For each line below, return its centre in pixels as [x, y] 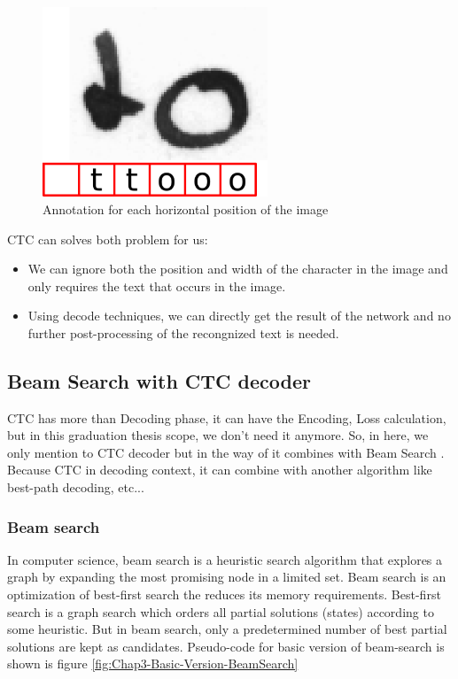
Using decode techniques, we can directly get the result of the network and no [239, 316]
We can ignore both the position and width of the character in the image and [238, 269]
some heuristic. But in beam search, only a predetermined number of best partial [227, 629]
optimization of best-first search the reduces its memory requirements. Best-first [224, 594]
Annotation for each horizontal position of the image [186, 208]
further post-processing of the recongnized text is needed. [183, 332]
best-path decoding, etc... [76, 487]
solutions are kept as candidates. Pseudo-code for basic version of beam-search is [226, 646]
